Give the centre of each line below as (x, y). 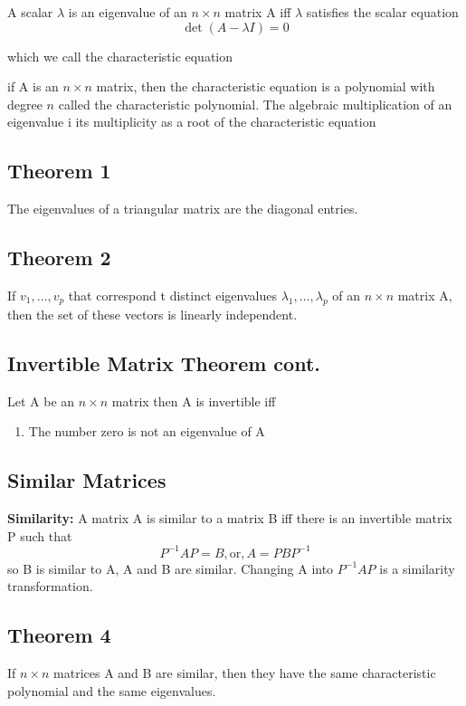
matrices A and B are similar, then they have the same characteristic (245, 673)
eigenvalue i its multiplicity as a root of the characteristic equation (192, 122)
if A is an (33, 86)
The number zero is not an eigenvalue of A (147, 431)
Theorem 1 (59, 171)
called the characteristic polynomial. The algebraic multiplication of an (255, 104)
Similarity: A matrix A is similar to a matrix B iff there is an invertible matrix (230, 517)
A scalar (30, 12)
